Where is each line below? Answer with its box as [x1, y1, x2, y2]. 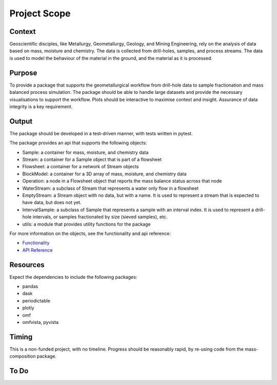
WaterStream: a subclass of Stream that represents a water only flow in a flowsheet [22, 185, 199, 191]
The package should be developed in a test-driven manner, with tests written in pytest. [9, 130, 193, 136]
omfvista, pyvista [22, 319, 59, 325]
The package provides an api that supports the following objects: [9, 140, 147, 146]
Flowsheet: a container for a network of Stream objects [22, 164, 139, 170]
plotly [22, 305, 34, 311]
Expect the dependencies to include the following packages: [9, 274, 137, 280]
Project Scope [9, 8, 71, 19]
